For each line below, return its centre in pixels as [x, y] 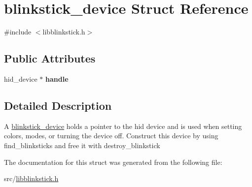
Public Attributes [50, 58]
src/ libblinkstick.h [31, 178]
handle [57, 78]
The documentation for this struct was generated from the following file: [113, 162]
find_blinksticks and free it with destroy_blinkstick [82, 145]
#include [18, 32]
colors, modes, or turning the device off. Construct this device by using [111, 136]
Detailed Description [58, 105]
